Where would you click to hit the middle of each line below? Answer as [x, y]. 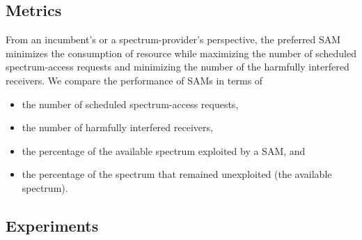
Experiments [52, 225]
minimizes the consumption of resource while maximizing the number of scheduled [181, 53]
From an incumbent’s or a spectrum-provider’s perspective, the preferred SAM [173, 39]
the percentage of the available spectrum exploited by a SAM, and [164, 150]
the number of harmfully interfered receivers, [117, 127]
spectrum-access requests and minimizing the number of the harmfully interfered [178, 67]
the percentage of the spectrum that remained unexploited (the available [177, 174]
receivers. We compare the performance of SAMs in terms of [134, 80]
